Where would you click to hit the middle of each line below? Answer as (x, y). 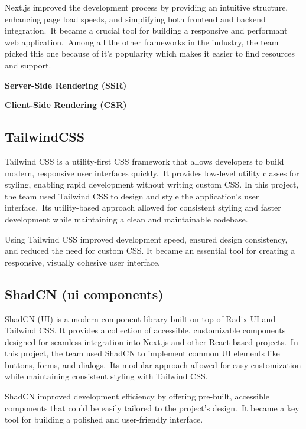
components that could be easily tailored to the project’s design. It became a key (152, 407)
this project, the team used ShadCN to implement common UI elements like (142, 353)
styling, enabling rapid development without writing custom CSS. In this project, (152, 184)
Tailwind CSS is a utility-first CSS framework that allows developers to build (144, 161)
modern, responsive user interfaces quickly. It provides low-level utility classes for (152, 173)
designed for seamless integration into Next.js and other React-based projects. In (152, 341)
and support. (28, 65)
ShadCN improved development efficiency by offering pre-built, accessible (137, 396)
